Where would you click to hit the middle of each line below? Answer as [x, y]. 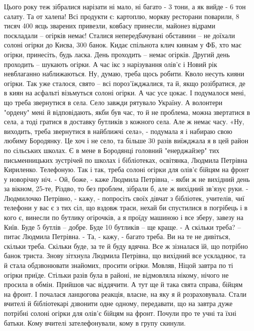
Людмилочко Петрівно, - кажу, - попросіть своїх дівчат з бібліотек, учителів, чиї [124, 198]
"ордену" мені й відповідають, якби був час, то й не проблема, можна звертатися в [127, 112]
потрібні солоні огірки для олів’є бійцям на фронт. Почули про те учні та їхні [120, 313]
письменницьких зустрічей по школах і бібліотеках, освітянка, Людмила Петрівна [126, 160]
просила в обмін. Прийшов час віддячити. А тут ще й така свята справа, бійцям [123, 284]
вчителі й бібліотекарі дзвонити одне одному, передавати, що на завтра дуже [118, 303]
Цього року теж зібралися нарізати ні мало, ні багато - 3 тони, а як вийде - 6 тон [125, 6]
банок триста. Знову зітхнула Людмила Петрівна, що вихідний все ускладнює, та [125, 255]
